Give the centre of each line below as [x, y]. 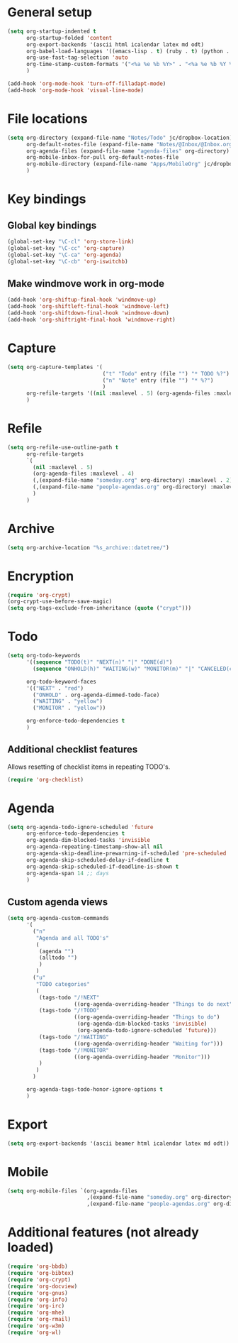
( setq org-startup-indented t [52, 31]
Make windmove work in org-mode [86, 284]
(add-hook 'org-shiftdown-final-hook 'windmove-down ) [89, 313]
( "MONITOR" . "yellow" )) [69, 708]
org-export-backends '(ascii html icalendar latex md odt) [115, 44]
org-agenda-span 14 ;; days [68, 873]
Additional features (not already [103, 1233]
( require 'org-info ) [38, 1300]
